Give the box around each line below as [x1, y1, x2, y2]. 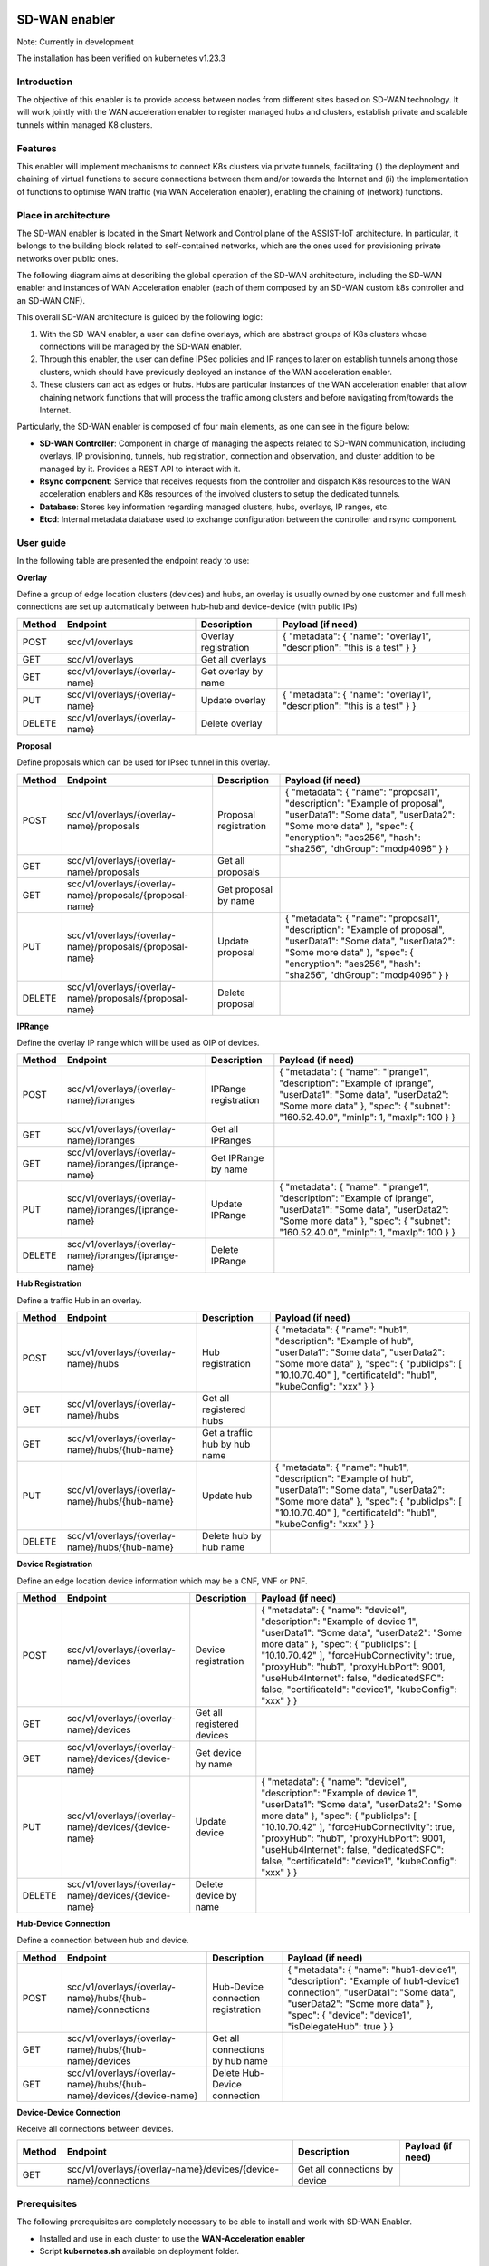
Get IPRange [210, 1152, 264, 1165]
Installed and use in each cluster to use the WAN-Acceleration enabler [39, 2232, 305, 2243]
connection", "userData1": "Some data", [287, 1986, 456, 1999]
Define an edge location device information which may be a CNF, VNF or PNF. [16, 1575, 308, 1586]
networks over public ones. [16, 253, 119, 264]
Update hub [202, 1489, 253, 1502]
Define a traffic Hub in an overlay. [16, 1294, 142, 1305]
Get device [195, 1746, 242, 1758]
